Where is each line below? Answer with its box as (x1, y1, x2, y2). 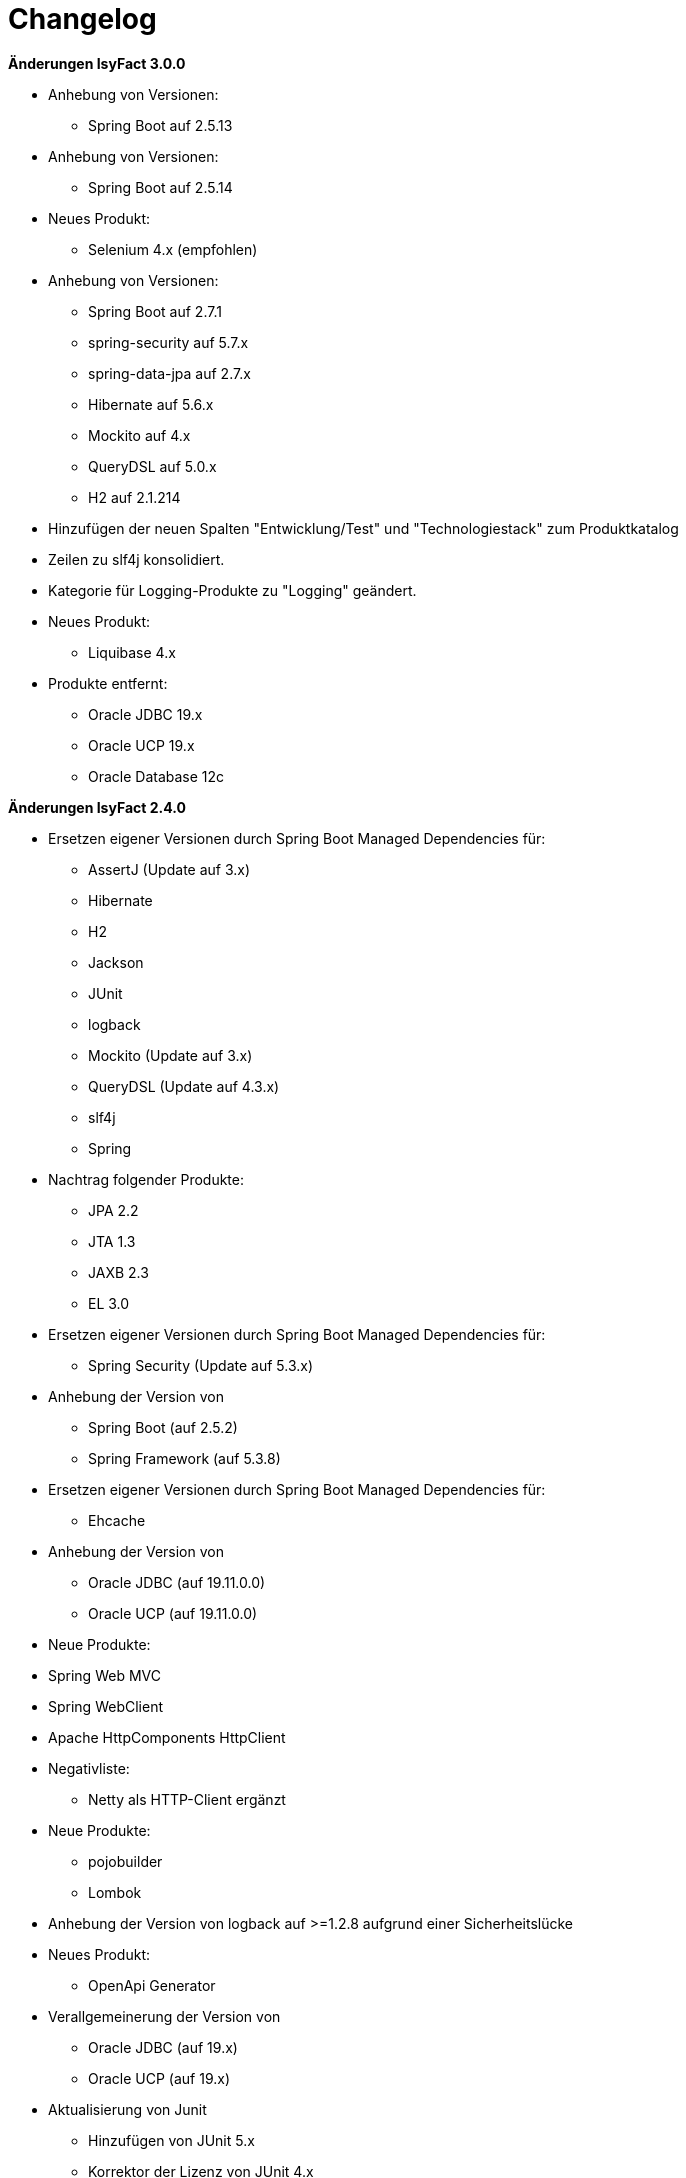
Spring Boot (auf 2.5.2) (88, 1418, 238, 1436)
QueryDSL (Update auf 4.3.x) (88, 1077, 280, 1095)
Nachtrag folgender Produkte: (48, 1170, 244, 1188)
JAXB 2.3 (88, 1263, 149, 1281)
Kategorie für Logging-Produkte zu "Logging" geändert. (48, 581, 417, 599)
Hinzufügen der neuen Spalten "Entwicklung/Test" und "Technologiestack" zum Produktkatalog (48, 519, 679, 537)
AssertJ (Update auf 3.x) (88, 860, 251, 878)
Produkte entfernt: (48, 674, 168, 692)
